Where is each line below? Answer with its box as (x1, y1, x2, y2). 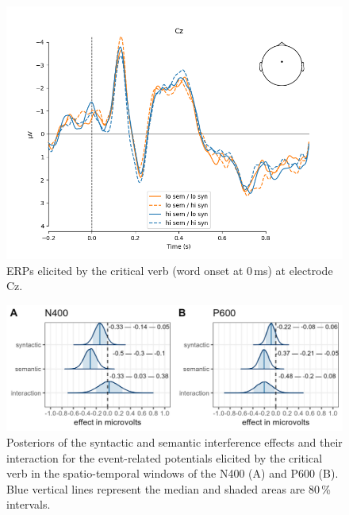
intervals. (6, 496, 51, 513)
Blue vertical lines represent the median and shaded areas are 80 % (6, 480, 331, 497)
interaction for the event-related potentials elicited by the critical (6, 449, 323, 466)
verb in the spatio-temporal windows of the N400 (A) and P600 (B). (6, 465, 339, 482)
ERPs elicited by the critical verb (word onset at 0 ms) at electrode (6, 261, 333, 278)
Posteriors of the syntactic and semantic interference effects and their (6, 433, 343, 450)
